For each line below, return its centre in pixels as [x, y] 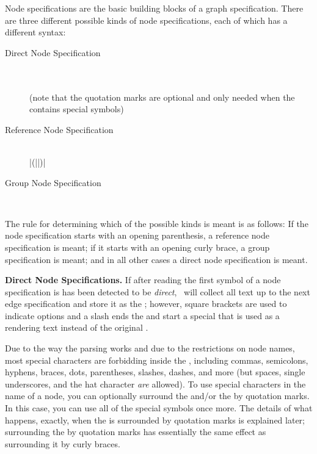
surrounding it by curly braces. [63, 443]
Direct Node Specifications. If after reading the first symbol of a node [143, 280]
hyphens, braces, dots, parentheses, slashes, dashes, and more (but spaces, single [155, 372]
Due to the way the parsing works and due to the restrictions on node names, [150, 348]
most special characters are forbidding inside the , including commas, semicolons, [157, 360]
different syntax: [35, 32]
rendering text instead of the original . [77, 327]
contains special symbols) [77, 109]
